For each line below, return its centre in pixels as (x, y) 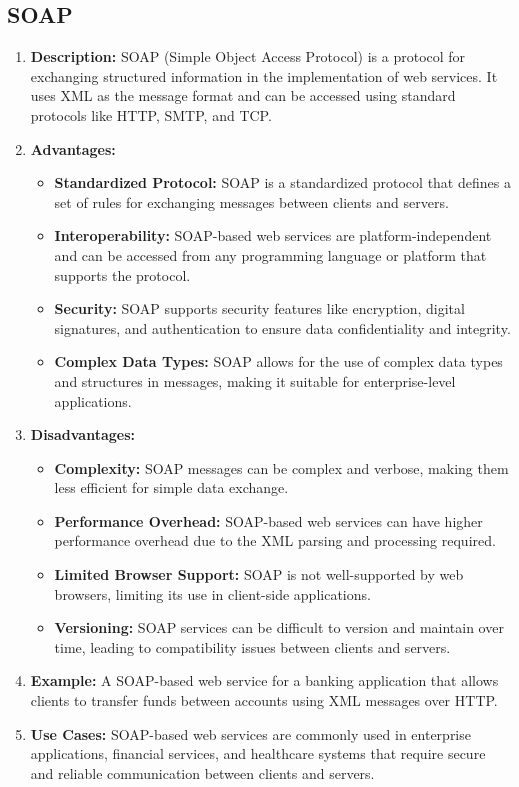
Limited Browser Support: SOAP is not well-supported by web (259, 574)
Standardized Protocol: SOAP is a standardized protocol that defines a (282, 182)
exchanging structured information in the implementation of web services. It (264, 75)
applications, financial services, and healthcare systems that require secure (258, 753)
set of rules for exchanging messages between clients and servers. (251, 201)
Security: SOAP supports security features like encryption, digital (259, 308)
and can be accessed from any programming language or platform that (270, 254)
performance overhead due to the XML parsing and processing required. (275, 540)
